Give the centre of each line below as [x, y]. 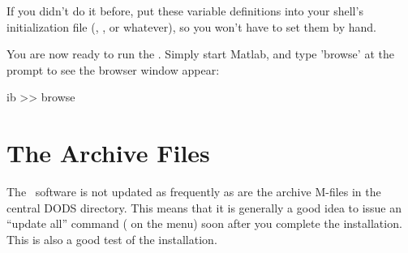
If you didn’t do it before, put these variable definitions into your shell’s [185, 11]
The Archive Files [108, 153]
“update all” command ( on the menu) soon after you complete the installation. [204, 223]
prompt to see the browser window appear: [113, 69]
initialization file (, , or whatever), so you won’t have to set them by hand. [192, 26]
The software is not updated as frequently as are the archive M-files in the [194, 192]
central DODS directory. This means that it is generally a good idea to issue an [204, 207]
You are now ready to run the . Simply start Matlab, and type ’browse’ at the [200, 54]
